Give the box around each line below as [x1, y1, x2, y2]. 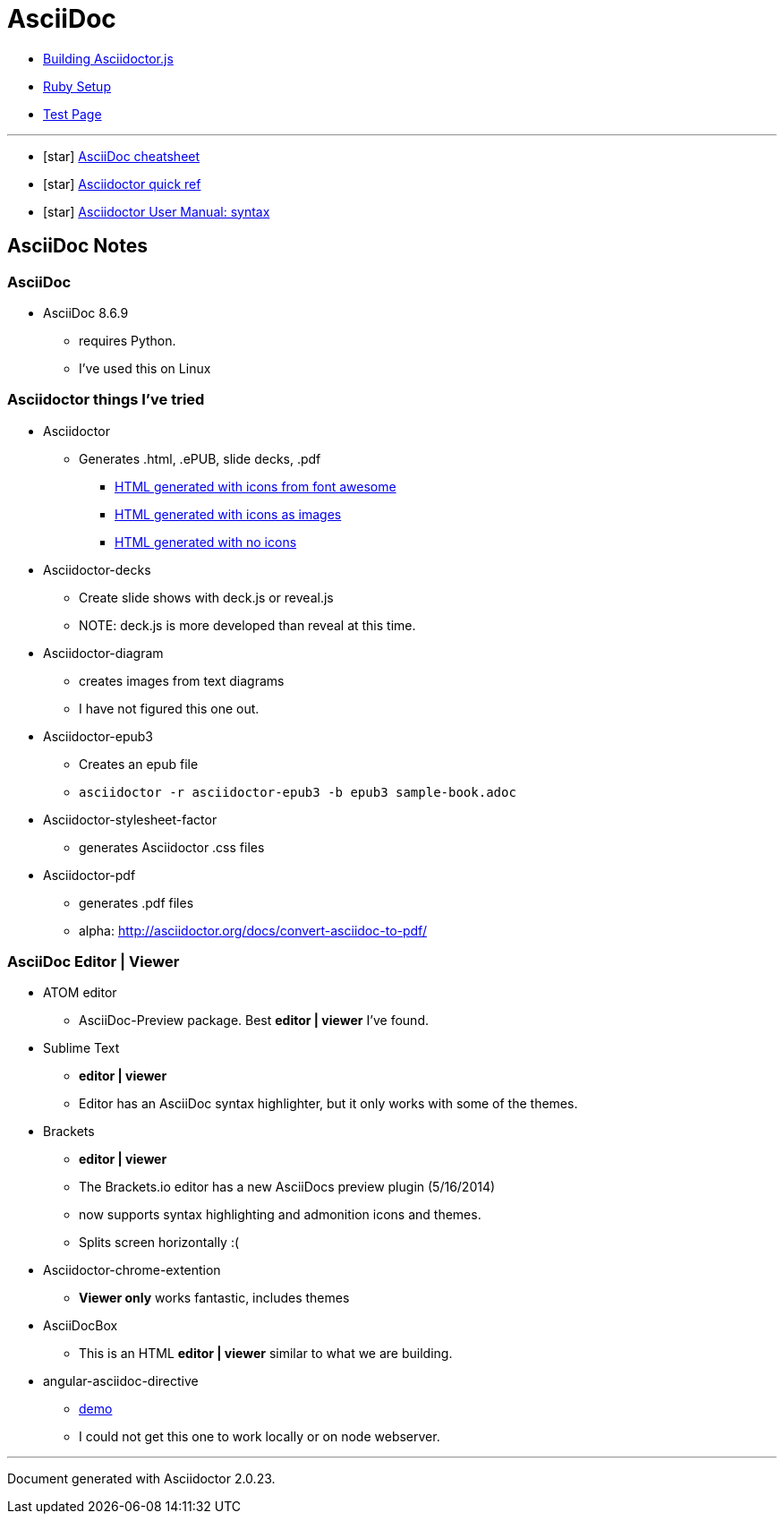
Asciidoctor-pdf [43, 867, 136, 883]
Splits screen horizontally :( [79, 1235, 240, 1251]
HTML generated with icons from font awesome [115, 478, 396, 494]
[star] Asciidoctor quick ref [43, 175, 201, 192]
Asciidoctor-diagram [43, 645, 164, 661]
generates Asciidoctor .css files [79, 839, 265, 855]
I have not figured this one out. [79, 700, 260, 716]
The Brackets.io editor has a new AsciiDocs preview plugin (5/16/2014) [79, 1179, 496, 1195]
